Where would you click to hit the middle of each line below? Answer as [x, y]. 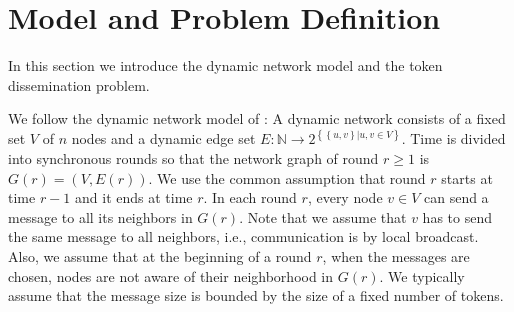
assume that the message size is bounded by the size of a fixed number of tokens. [256, 295]
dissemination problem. [79, 84]
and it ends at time [134, 197]
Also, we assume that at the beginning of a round [160, 255]
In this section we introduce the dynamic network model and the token [225, 65]
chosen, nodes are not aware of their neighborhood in [171, 275]
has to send [457, 216]
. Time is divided [453, 138]
